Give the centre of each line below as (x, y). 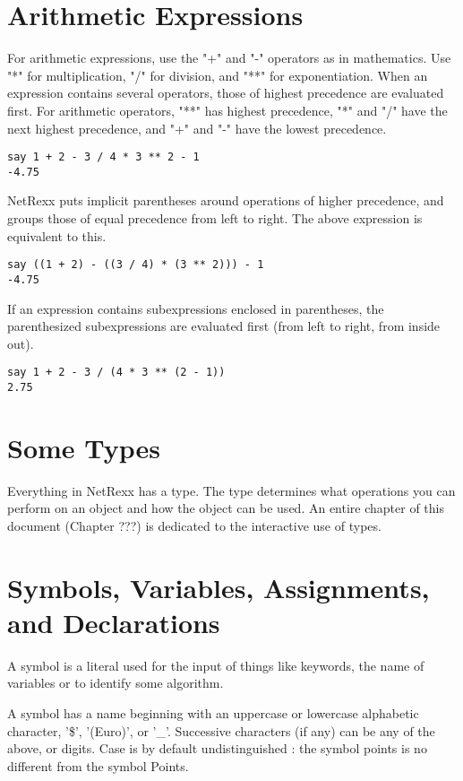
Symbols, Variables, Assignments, (219, 587)
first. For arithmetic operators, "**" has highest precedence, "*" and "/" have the (227, 110)
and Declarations (114, 622)
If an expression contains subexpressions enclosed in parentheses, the (196, 308)
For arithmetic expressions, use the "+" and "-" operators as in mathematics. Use (229, 58)
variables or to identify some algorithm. (116, 683)
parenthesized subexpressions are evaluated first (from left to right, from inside (224, 326)
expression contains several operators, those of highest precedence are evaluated (226, 93)
